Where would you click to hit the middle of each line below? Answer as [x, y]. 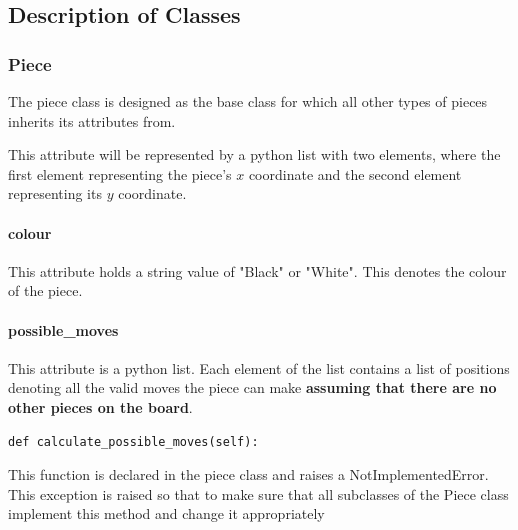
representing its [55, 193]
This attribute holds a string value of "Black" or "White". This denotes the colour [257, 270]
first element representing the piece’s [120, 173]
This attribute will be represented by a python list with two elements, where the [254, 154]
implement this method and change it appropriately [166, 513]
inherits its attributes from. [92, 120]
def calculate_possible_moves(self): [133, 441]
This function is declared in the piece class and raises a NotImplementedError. [248, 474]
